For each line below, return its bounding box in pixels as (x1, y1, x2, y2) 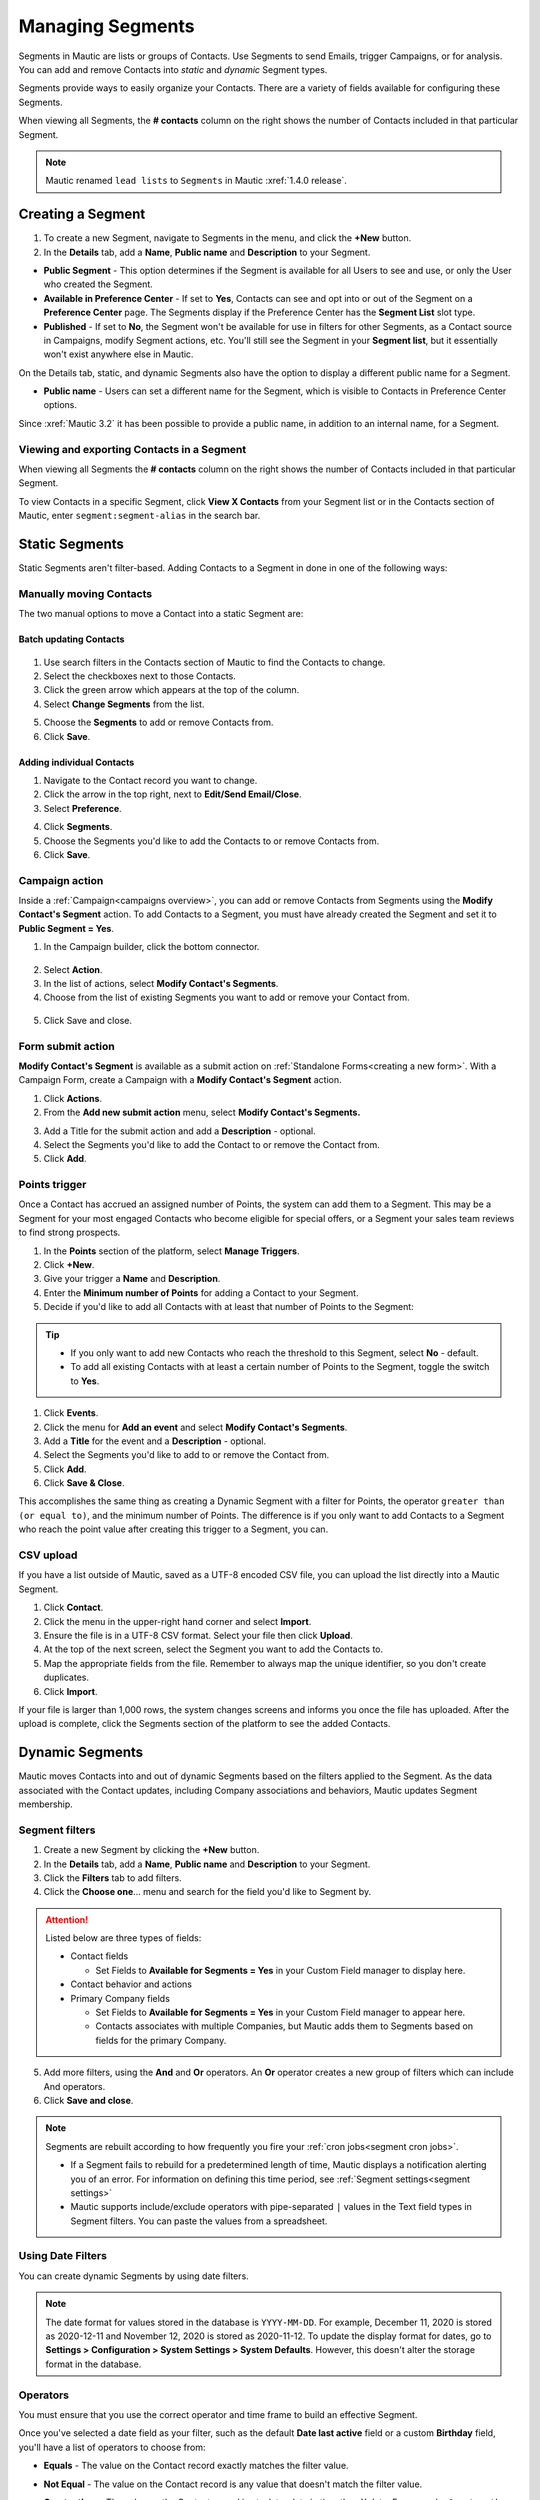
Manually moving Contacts (18, 586, 153, 600)
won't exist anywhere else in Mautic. (43, 348, 194, 360)
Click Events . (43, 1407, 99, 1419)
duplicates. (43, 1671, 90, 1684)
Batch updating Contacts (18, 633, 125, 645)
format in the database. (45, 2358, 142, 2370)
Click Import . (43, 1685, 98, 1697)
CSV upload (18, 1548, 78, 1562)
